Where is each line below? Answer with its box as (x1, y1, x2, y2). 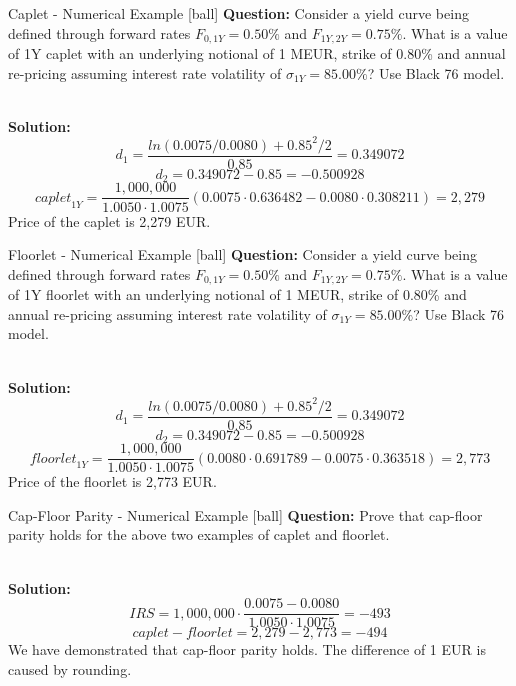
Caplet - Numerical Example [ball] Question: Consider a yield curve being (8, 3, 469, 23)
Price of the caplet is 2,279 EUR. (8, 210, 211, 231)
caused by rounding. (8, 658, 132, 679)
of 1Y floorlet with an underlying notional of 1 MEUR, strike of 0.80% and (8, 284, 467, 305)
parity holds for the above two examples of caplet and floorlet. (8, 524, 390, 545)
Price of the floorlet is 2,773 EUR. (8, 471, 217, 492)
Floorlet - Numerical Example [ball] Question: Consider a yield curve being (8, 244, 477, 265)
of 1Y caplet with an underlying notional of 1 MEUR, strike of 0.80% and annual (8, 43, 506, 64)
